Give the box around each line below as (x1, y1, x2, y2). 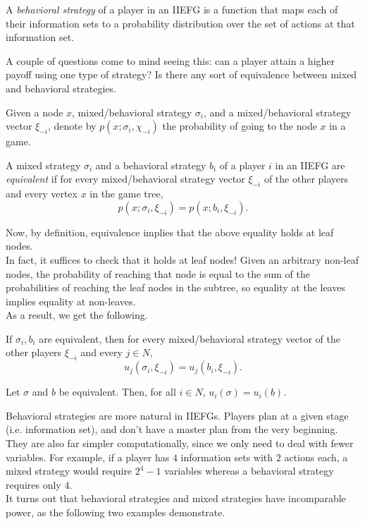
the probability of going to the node (162, 118, 317, 133)
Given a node (6, 104, 63, 119)
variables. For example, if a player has (6, 449, 170, 464)
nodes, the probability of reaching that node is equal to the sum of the (6, 266, 310, 281)
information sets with (180, 449, 273, 464)
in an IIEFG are (275, 157, 345, 172)
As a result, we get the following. (6, 307, 148, 322)
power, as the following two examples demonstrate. (6, 505, 225, 520)
